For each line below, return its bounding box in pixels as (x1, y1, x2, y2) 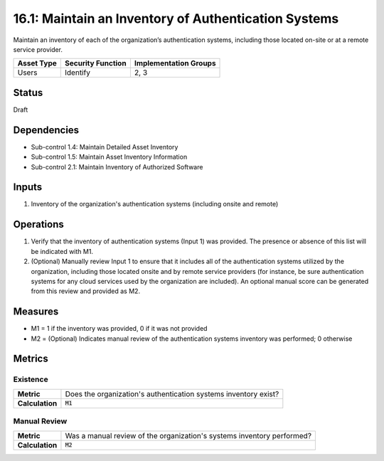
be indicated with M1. (31, 247, 94, 255)
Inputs (13, 181, 43, 194)
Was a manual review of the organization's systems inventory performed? (65, 430, 312, 440)
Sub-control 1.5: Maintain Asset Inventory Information (31, 153, 188, 161)
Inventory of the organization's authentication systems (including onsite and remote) (31, 200, 279, 208)
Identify (65, 68, 90, 78)
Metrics (13, 353, 49, 365)
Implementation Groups (134, 58, 216, 68)
